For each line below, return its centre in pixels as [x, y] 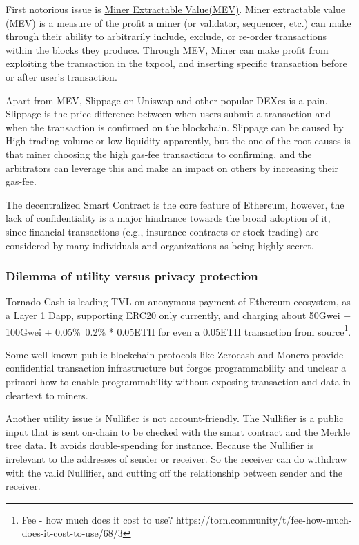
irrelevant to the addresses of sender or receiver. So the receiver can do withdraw [176, 458]
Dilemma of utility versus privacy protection [132, 276]
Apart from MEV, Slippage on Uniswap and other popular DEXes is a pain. [167, 100]
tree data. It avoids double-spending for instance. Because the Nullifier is [160, 445]
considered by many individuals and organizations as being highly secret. [160, 245]
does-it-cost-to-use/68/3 [72, 533]
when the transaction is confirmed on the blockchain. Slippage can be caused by [175, 127]
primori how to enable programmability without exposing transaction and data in [178, 381]
